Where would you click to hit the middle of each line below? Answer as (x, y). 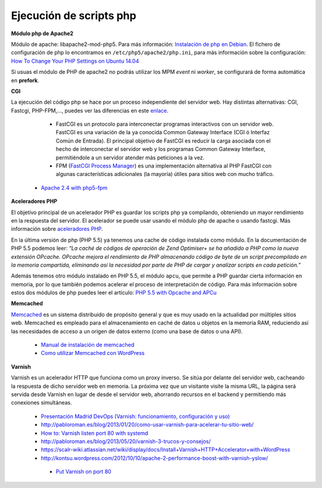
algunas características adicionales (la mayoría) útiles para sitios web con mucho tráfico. (165, 174)
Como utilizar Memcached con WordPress (93, 353)
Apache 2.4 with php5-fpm (74, 187)
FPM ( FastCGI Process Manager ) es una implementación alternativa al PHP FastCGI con (164, 166)
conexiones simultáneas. (41, 403)
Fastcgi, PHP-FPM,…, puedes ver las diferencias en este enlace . (90, 110)
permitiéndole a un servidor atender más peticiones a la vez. (130, 157)
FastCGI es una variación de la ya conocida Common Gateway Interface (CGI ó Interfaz (163, 132)
